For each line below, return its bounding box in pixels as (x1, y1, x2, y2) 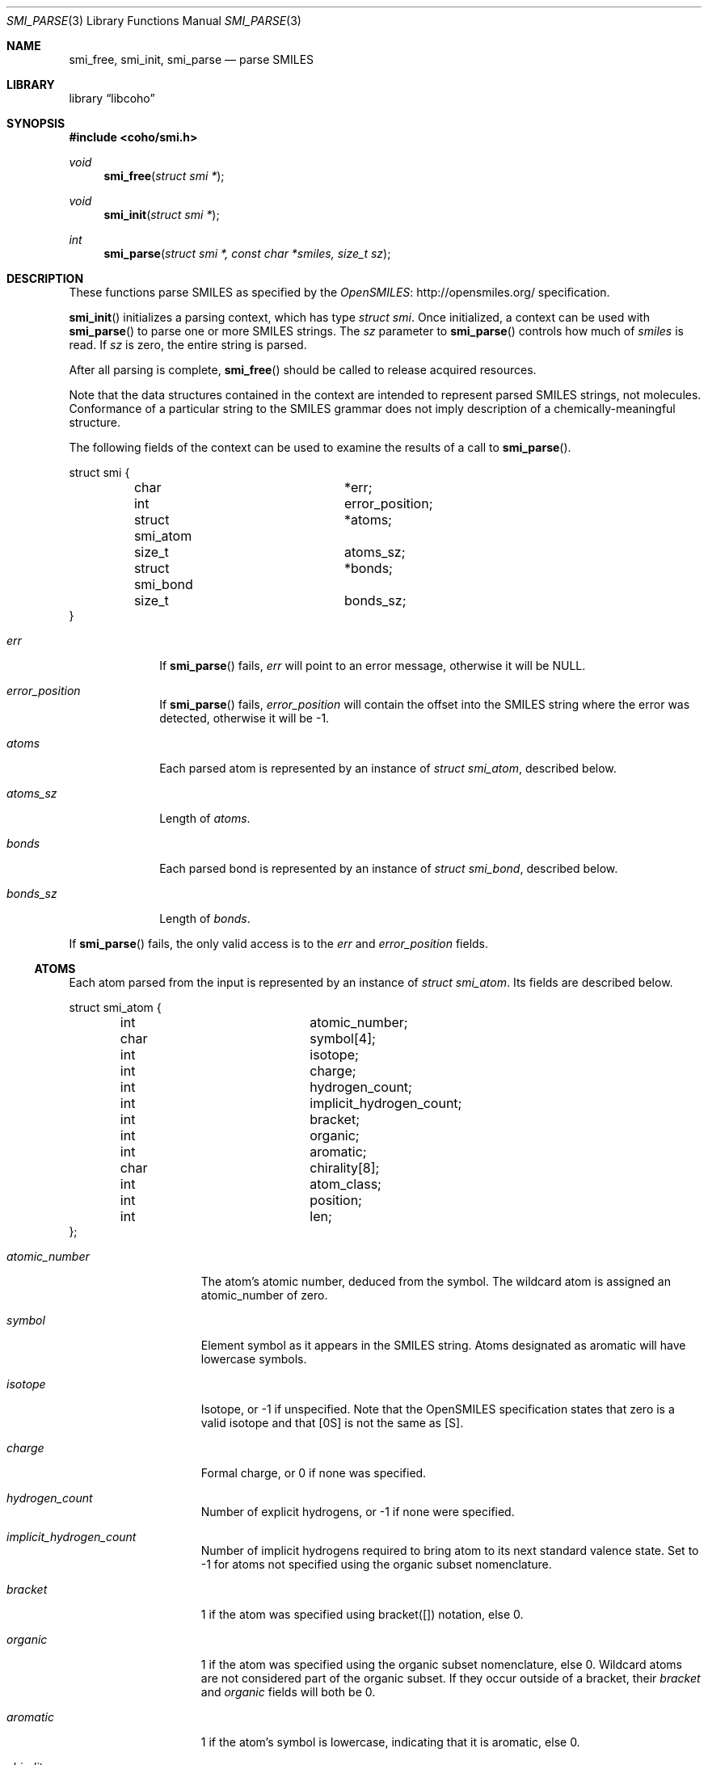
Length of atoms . (159, 811, 251, 825)
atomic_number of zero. (200, 1288, 328, 1302)
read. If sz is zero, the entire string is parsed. (69, 338, 307, 352)
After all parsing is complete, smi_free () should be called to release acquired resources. (69, 363, 537, 377)
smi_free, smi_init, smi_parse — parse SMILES (69, 53, 314, 66)
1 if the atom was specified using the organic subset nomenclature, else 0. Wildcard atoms (200, 1658, 682, 1671)
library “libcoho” (69, 91, 155, 105)
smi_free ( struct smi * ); (103, 169, 225, 183)
